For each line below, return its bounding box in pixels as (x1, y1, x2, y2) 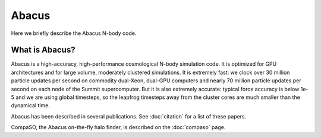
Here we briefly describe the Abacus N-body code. (11, 30, 137, 37)
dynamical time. (11, 102, 51, 109)
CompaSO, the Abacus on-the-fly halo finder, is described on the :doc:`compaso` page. (11, 124, 226, 131)
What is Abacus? (11, 45, 75, 55)
